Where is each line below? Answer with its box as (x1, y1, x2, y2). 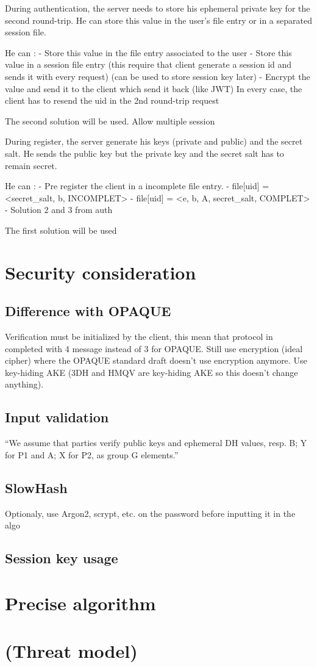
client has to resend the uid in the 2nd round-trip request (5, 94, 219, 107)
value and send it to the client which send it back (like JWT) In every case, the (5, 82, 302, 95)
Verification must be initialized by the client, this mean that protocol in (5, 330, 273, 343)
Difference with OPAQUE (5, 301, 171, 320)
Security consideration (5, 259, 196, 284)
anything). (5, 378, 44, 391)
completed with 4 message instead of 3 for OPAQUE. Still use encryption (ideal (5, 342, 303, 355)
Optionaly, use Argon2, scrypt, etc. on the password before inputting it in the (5, 507, 296, 519)
